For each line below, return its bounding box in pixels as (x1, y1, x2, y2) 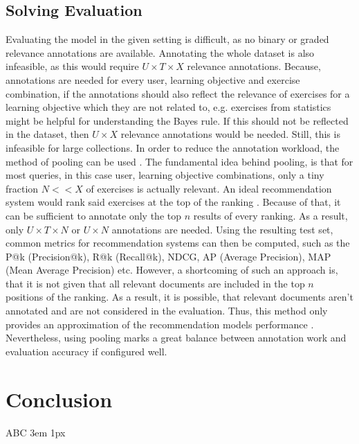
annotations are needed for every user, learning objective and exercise (6, 72, 300, 87)
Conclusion (6, 384, 113, 413)
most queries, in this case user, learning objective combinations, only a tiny (6, 168, 324, 182)
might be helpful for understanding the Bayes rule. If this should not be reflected (6, 113, 349, 127)
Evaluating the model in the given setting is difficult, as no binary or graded (6, 32, 329, 46)
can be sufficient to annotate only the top (6, 208, 182, 222)
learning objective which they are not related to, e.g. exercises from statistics (6, 100, 331, 114)
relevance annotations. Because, (187, 59, 321, 73)
